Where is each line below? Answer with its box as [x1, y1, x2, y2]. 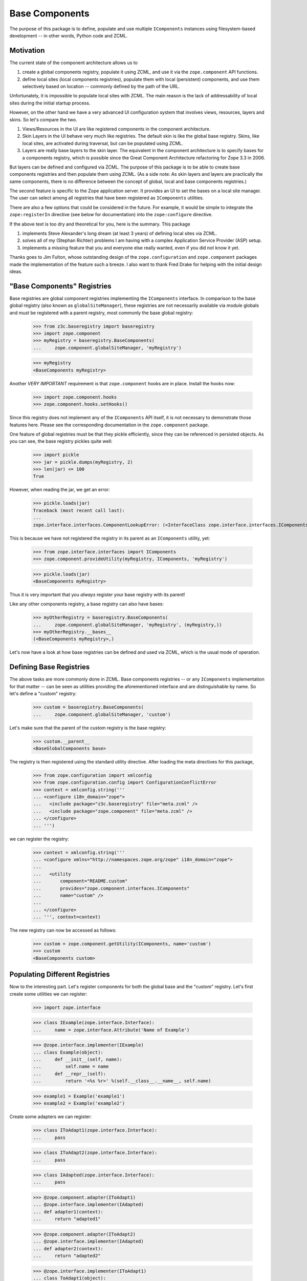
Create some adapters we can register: [9, 1113, 92, 1120]
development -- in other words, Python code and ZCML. [9, 32, 128, 38]
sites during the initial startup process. [9, 100, 91, 106]
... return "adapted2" [33, 1253, 101, 1258]
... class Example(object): [33, 1049, 103, 1055]
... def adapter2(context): [33, 1246, 103, 1251]
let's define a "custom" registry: [9, 691, 77, 697]
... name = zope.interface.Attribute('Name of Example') [33, 1027, 190, 1032]
